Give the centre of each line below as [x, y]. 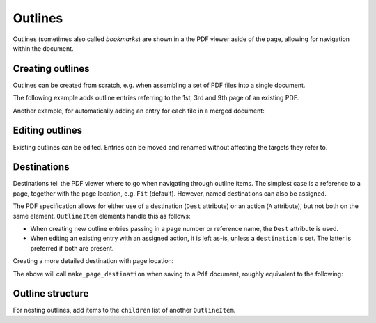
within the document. [43, 48]
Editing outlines [48, 131]
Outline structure [51, 293]
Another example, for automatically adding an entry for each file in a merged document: [139, 111]
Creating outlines [51, 69]
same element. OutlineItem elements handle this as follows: [102, 216]
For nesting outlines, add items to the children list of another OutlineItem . [124, 310]
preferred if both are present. [72, 248]
